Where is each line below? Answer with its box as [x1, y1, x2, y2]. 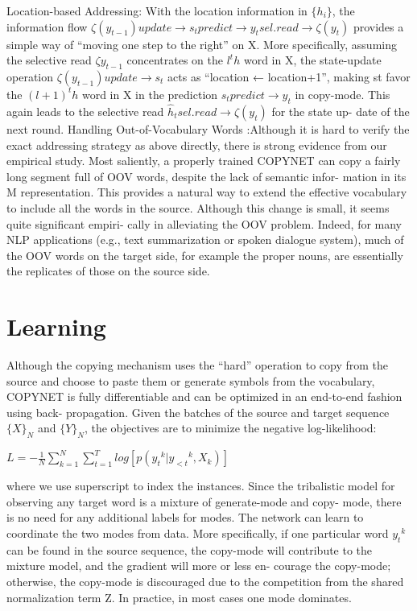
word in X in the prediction [81, 85, 218, 102]
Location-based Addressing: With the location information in [6, 2, 308, 19]
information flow [6, 18, 88, 35]
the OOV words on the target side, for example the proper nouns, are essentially [6, 246, 403, 263]
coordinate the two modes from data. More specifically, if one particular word [6, 525, 389, 542]
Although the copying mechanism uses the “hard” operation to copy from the [6, 357, 389, 374]
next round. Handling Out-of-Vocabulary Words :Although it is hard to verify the [6, 121, 410, 137]
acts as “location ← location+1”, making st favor [167, 68, 411, 85]
